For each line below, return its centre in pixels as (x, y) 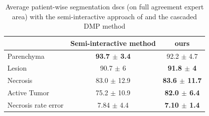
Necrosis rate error (36, 105)
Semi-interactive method (113, 43)
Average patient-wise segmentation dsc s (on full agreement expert (104, 6)
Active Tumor (28, 93)
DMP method (104, 26)
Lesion (17, 68)
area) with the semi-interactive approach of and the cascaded (104, 16)
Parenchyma (26, 56)
